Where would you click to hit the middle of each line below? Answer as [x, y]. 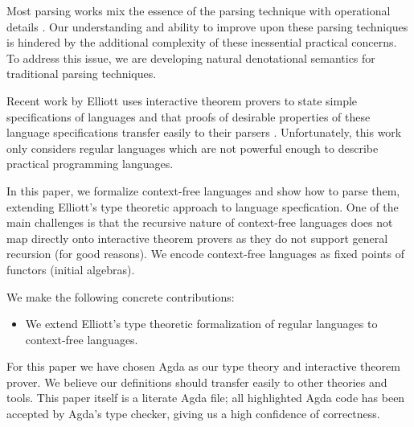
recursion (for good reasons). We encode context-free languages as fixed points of [205, 254]
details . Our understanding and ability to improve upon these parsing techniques [207, 26]
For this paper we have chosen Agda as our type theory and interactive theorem [203, 366]
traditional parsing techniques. [82, 74]
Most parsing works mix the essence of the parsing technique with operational [199, 10]
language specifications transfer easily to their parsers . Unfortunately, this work [204, 132]
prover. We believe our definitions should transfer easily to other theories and [197, 382]
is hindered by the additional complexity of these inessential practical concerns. [202, 42]
